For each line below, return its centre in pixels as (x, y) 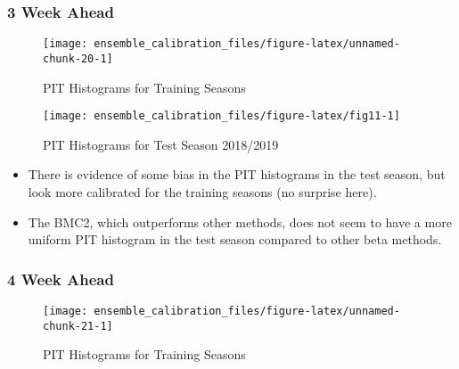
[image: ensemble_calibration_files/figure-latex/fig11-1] (221, 116)
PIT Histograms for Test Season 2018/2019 (161, 144)
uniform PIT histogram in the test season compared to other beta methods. (235, 239)
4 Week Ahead (61, 279)
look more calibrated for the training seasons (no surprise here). (202, 191)
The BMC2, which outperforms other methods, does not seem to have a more (240, 221)
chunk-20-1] (78, 58)
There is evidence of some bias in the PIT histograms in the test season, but (237, 174)
